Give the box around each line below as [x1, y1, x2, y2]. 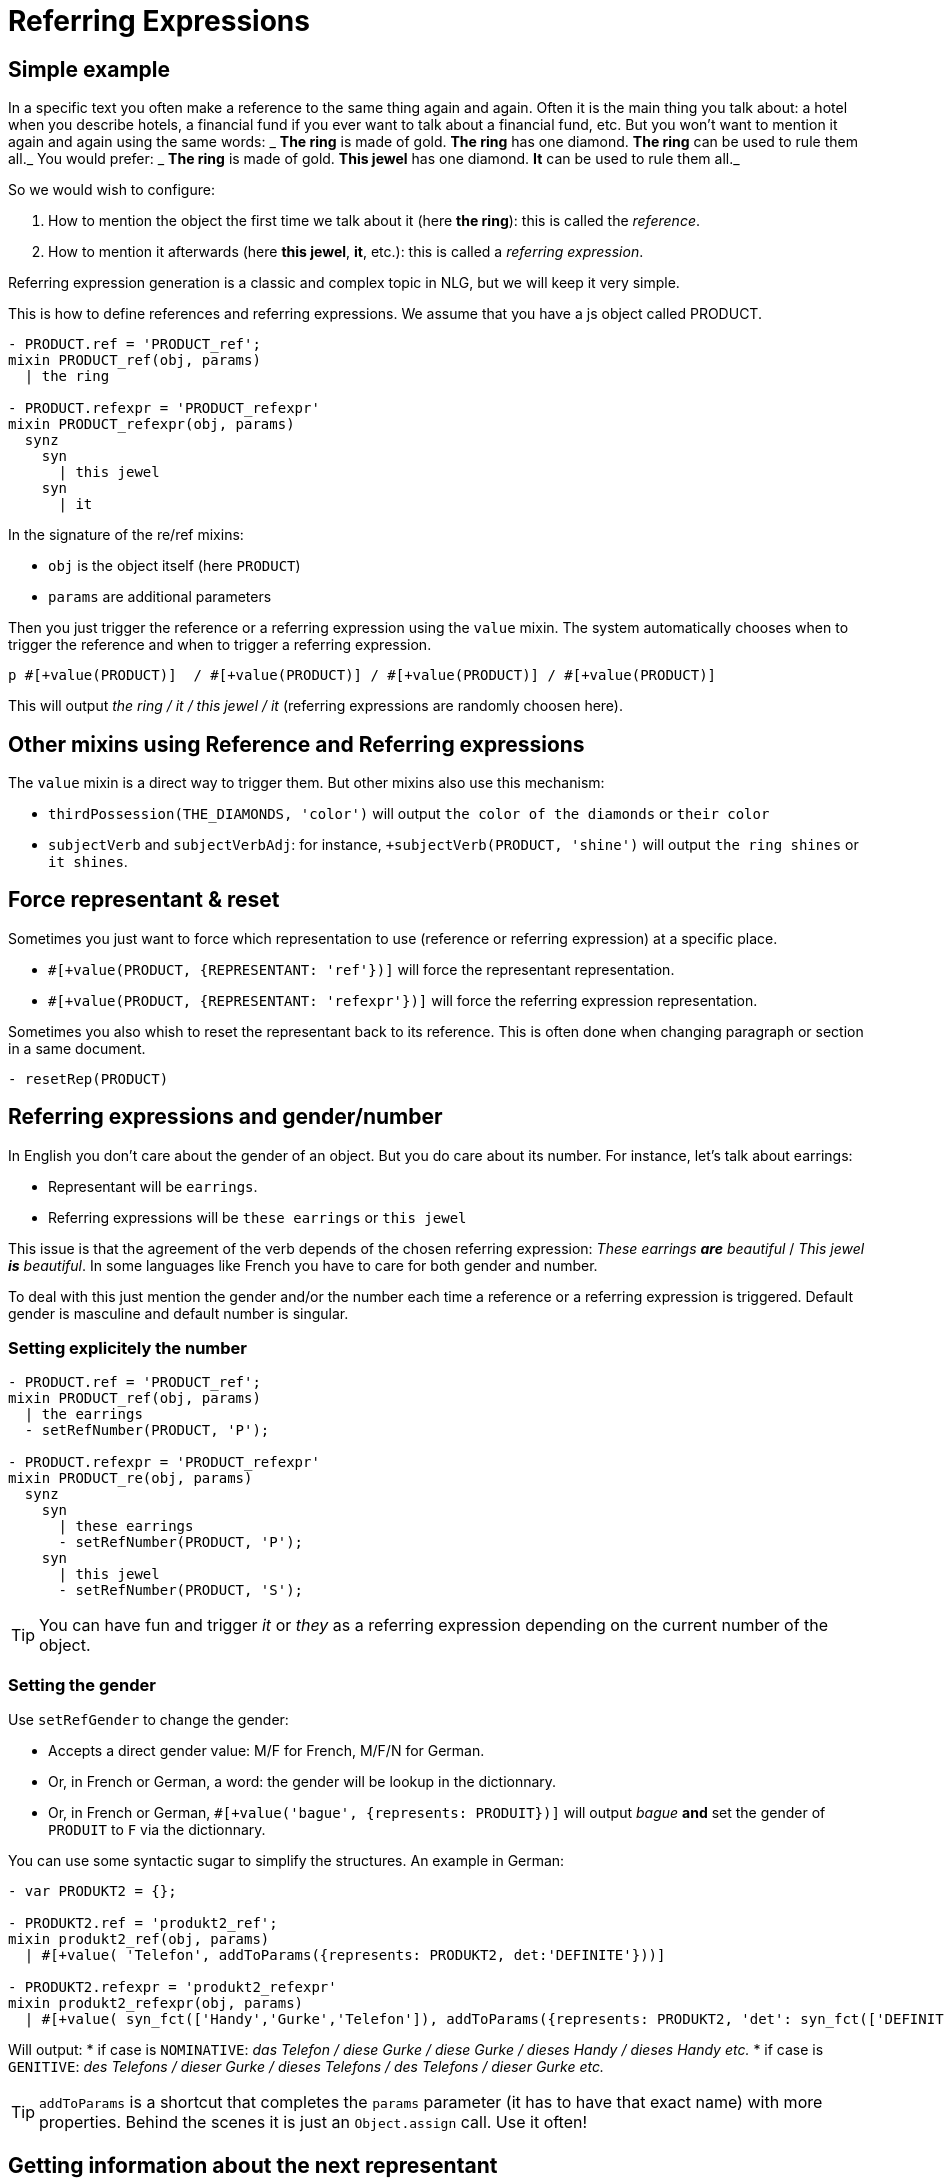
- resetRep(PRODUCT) [8, 1070, 169, 1087]
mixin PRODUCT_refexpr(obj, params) [8, 416, 295, 433]
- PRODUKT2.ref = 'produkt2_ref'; [8, 1915, 278, 1932]
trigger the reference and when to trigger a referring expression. [8, 636, 432, 654]
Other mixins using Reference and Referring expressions [8, 731, 585, 757]
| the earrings [24, 1406, 143, 1423]
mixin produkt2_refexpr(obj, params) [8, 1995, 304, 2012]
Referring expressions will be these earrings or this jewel [48, 1208, 467, 1226]
